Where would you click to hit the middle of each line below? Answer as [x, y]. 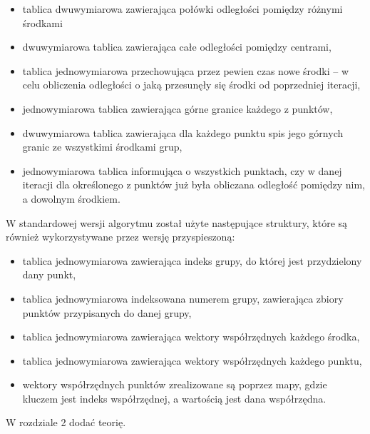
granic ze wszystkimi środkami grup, [102, 147]
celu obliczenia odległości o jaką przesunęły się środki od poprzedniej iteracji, [191, 85]
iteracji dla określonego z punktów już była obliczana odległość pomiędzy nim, [194, 185]
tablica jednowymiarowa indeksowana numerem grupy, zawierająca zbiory [183, 298]
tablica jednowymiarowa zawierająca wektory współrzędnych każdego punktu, [192, 360]
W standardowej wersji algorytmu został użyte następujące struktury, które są [177, 222]
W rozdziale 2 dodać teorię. [66, 422]
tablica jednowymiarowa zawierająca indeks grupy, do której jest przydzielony [192, 260]
